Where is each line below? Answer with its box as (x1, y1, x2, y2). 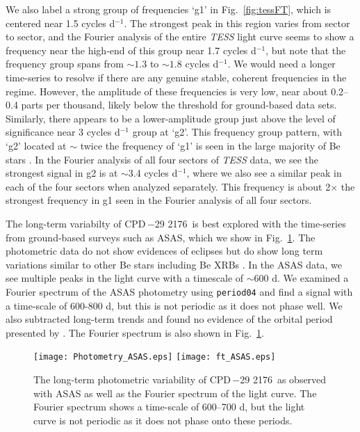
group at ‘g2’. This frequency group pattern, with (132, 125, 342, 139)
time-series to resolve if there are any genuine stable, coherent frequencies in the (6, 70, 347, 84)
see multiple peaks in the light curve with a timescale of (6, 271, 244, 285)
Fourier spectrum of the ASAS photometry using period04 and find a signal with (6, 284, 353, 298)
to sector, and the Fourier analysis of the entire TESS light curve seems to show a (6, 29, 354, 44)
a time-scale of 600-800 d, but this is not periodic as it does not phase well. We (6, 298, 343, 312)
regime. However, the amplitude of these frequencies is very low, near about (6, 83, 328, 98)
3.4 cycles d (128, 166, 178, 180)
